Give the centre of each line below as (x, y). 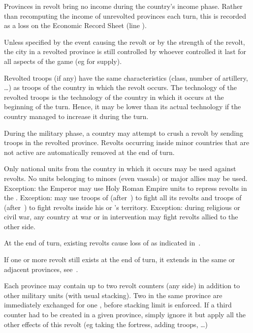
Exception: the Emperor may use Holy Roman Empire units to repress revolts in (126, 188)
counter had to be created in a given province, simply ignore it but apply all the (125, 315)
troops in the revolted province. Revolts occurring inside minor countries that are (127, 142)
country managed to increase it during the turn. (76, 116)
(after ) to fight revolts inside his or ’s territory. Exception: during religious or (122, 207)
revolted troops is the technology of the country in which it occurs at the (114, 97)
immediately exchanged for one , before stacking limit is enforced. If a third (118, 305)
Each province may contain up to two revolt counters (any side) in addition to (122, 286)
